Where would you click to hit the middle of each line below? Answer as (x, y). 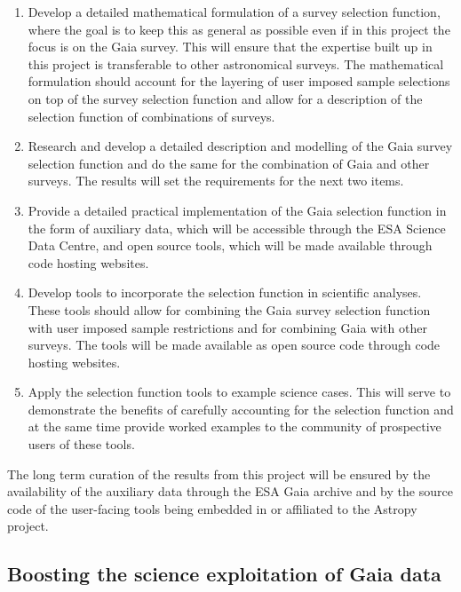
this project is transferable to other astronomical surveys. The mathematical (236, 63)
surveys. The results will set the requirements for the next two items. (216, 181)
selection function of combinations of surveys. (151, 116)
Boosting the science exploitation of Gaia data (224, 574)
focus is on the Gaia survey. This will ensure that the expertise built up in (230, 47)
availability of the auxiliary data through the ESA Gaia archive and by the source (230, 491)
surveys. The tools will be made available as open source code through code (234, 345)
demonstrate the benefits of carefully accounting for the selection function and (241, 409)
